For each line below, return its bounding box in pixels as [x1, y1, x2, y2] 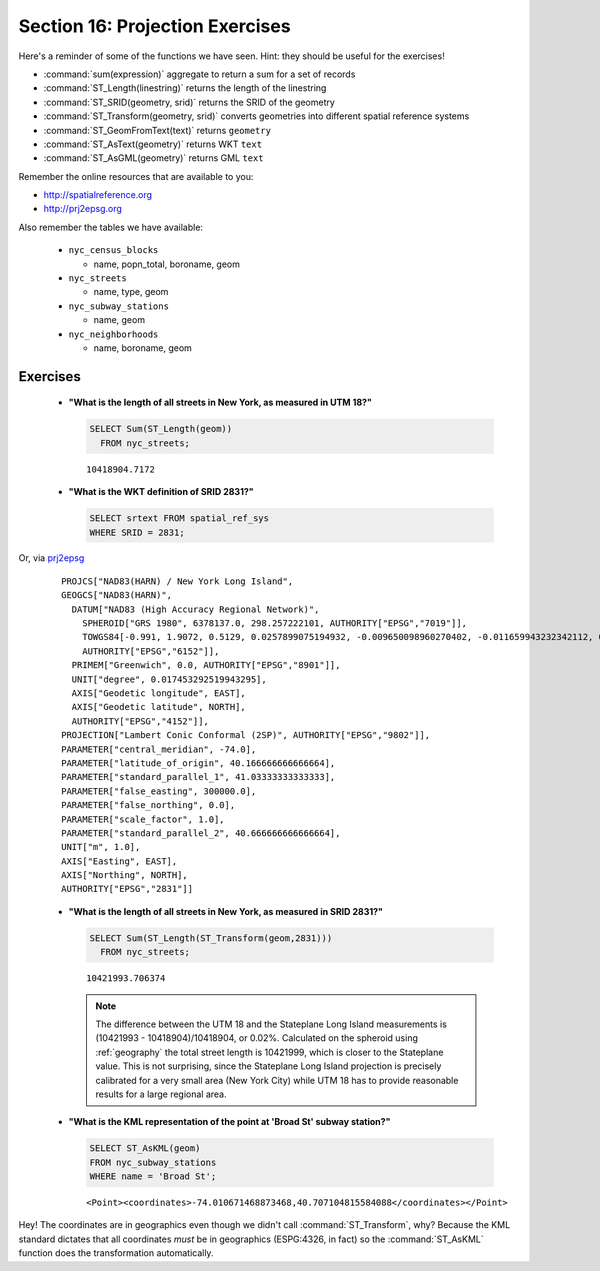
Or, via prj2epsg [18, 552, 85, 564]
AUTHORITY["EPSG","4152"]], [71, 715, 210, 727]
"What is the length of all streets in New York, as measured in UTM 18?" [68, 396, 372, 409]
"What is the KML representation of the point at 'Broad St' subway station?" [68, 1116, 391, 1128]
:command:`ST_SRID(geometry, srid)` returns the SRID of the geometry [43, 96, 335, 108]
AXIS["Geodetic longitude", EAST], [71, 688, 247, 699]
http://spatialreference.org [43, 189, 153, 201]
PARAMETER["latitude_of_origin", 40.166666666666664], [61, 757, 336, 769]
